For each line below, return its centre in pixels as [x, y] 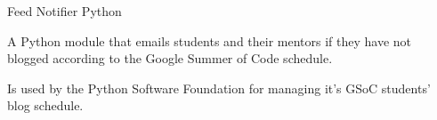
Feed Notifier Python [65, 11]
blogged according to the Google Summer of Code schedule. [170, 58]
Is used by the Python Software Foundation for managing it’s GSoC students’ [219, 88]
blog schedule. [45, 105]
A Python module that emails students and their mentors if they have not [210, 40]
